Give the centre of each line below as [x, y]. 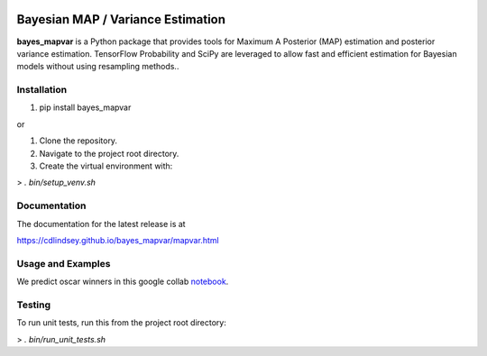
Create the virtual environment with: [106, 166]
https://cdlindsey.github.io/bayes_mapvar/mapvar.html [118, 240]
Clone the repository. [78, 141]
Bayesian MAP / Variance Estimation [121, 19]
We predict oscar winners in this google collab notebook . [123, 282]
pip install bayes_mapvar [85, 107]
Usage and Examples [64, 263]
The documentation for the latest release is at [101, 224]
